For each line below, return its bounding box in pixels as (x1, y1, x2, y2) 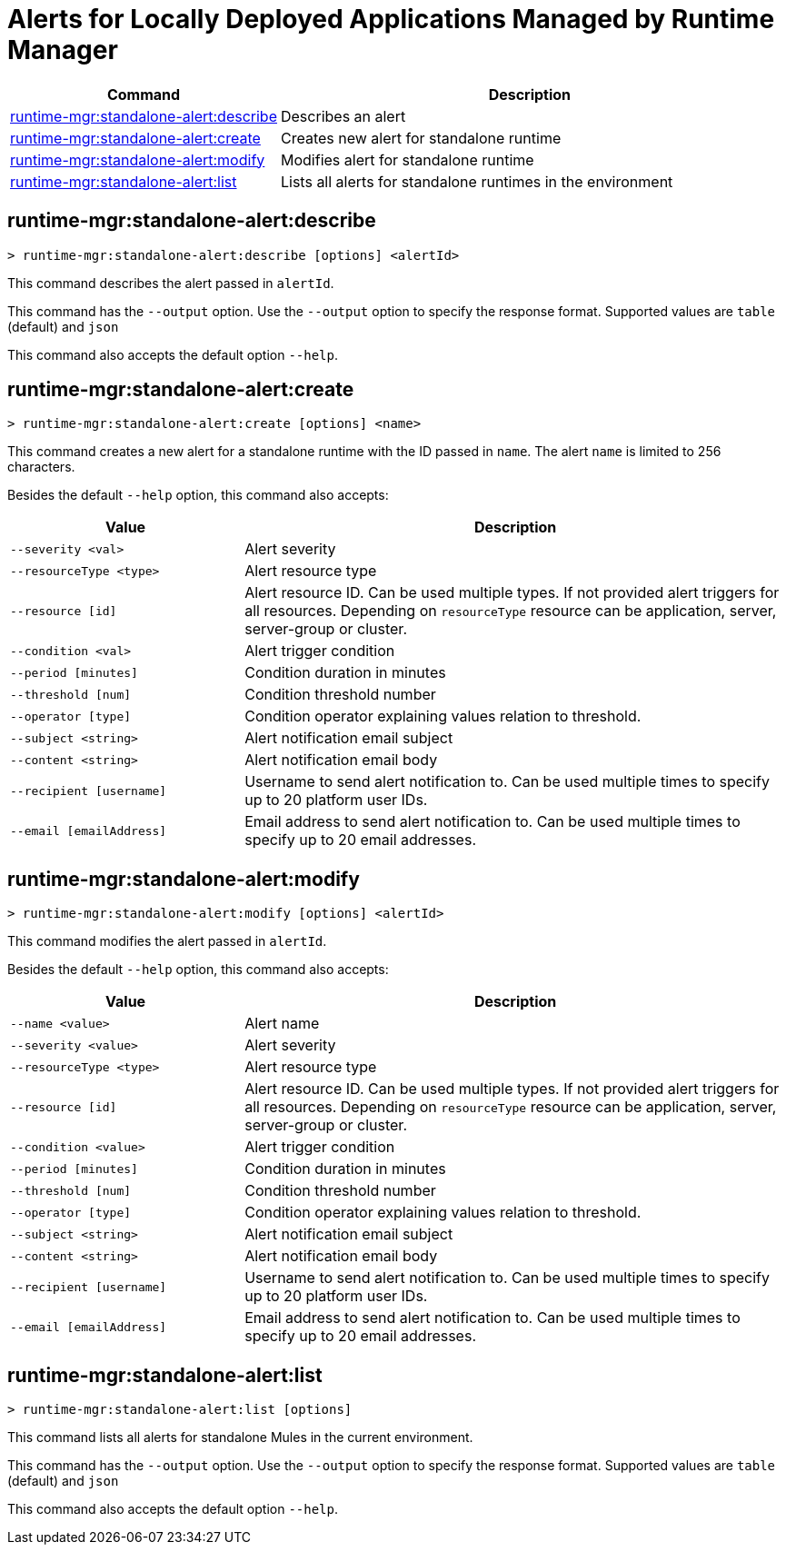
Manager (7, 35, 118, 65)
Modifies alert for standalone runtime (280, 150, 534, 169)
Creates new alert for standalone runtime (280, 128, 562, 147)
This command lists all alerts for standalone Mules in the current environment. (7, 1429, 473, 1446)
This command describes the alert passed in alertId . (7, 274, 334, 291)
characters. (7, 459, 75, 475)
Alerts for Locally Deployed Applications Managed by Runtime (7, 4, 775, 35)
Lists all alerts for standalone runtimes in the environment (280, 172, 673, 191)
